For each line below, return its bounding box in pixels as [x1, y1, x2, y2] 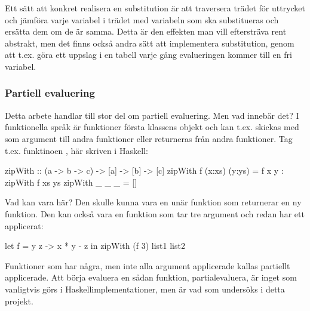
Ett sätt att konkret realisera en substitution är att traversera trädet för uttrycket [5, 2, 306, 14]
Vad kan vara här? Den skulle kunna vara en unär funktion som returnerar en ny [5, 196, 302, 208]
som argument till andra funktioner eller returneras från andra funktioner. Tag [5, 132, 293, 144]
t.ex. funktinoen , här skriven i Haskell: [5, 144, 148, 156]
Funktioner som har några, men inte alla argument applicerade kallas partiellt [5, 259, 290, 272]
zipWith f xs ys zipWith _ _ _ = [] [5, 175, 137, 188]
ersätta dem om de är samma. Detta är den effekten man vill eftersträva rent [5, 25, 287, 38]
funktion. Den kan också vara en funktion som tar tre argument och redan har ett [5, 207, 305, 220]
